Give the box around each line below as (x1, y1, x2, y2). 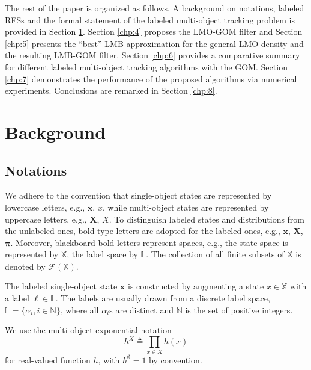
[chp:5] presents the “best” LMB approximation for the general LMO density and (5, 37, 304, 49)
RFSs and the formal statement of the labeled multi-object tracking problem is (5, 13, 295, 26)
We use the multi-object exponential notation (5, 324, 172, 336)
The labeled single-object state (5, 280, 118, 292)
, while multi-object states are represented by (102, 200, 269, 213)
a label (5, 292, 29, 304)
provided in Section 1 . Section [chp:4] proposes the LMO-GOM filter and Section (5, 25, 303, 38)
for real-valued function (5, 353, 91, 366)
